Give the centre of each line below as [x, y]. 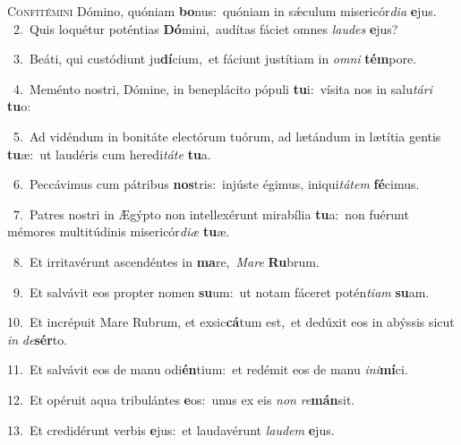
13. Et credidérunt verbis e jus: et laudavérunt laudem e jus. [171, 429]
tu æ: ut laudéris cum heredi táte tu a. [109, 154]
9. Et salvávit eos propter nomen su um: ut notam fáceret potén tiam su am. [221, 291]
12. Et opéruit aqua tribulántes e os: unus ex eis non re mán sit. [181, 399]
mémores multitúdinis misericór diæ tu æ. [119, 231]
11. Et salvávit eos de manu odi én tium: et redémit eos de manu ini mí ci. [208, 369]
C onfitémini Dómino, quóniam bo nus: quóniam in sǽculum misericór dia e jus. [222, 11]
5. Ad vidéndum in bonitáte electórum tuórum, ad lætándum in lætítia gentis [227, 136]
